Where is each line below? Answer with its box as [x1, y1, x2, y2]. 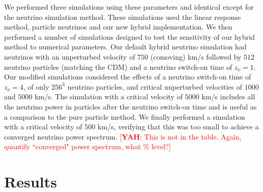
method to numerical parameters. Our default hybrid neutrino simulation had [4, 41, 247, 52]
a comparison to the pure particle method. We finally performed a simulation [4, 111, 245, 122]
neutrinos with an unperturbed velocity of [4, 51, 135, 62]
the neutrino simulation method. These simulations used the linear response [4, 11, 241, 22]
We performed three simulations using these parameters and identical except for [4, 2, 254, 12]
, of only [23, 81, 49, 92]
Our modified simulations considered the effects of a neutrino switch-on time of [4, 71, 251, 82]
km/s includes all [201, 91, 255, 102]
